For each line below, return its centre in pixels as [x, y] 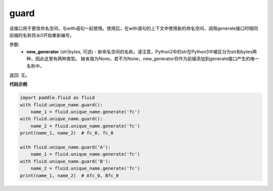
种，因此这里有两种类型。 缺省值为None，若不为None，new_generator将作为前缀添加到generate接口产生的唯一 [143, 59]
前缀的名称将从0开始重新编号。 [42, 35]
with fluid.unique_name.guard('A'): [65, 147]
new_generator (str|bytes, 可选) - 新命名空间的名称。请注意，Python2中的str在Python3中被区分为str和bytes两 [142, 52]
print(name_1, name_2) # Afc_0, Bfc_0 [69, 175]
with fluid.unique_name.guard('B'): [65, 161]
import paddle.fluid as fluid [57, 98]
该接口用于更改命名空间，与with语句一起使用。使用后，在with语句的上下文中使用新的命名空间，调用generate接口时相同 [134, 28]
